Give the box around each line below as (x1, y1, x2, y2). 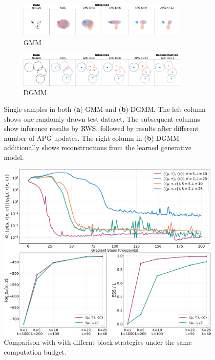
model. (4, 152, 24, 162)
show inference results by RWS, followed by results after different (4, 123, 199, 133)
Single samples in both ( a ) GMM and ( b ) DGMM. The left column (4, 103, 206, 114)
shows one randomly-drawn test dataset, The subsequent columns (4, 113, 200, 124)
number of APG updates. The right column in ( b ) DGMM (4, 132, 179, 143)
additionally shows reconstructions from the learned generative (4, 142, 192, 153)
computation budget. (4, 346, 66, 357)
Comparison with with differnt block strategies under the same (4, 337, 192, 347)
